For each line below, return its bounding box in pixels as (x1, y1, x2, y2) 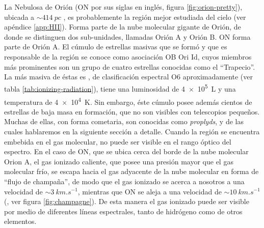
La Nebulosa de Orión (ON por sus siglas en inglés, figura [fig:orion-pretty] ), (4, 2, 243, 12)
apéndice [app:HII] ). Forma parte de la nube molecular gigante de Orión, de (4, 21, 241, 32)
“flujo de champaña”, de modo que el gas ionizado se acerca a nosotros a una (4, 176, 245, 186)
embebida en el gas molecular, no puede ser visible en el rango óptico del (4, 136, 231, 147)
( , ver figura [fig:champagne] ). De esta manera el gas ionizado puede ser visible (4, 196, 249, 207)
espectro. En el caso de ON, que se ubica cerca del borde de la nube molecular (4, 146, 249, 157)
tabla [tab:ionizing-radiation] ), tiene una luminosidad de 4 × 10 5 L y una (4, 81, 236, 94)
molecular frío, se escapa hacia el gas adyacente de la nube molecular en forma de (4, 166, 259, 177)
